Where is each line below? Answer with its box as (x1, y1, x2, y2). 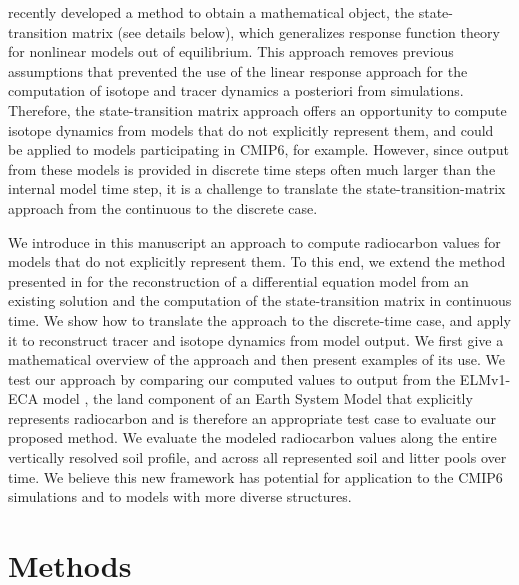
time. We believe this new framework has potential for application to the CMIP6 (8, 466, 503, 487)
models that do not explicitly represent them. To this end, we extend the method (8, 251, 506, 272)
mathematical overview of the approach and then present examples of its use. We (8, 349, 505, 370)
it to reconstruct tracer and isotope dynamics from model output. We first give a (8, 329, 504, 350)
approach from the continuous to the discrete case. (8, 197, 318, 218)
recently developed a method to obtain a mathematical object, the (8, 2, 415, 22)
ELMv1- (459, 368, 511, 389)
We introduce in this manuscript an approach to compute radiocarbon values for (8, 231, 501, 252)
